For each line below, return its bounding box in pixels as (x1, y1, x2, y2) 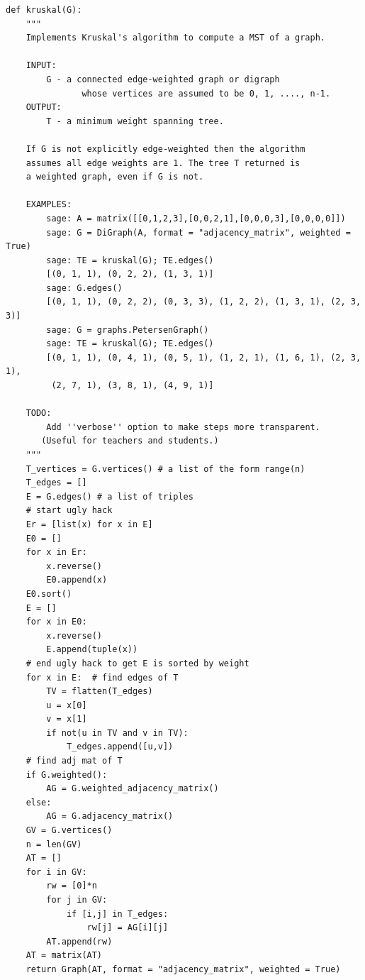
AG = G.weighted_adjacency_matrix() (46, 783, 219, 794)
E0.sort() (26, 588, 72, 599)
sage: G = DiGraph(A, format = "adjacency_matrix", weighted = (46, 227, 351, 238)
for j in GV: (46, 895, 108, 905)
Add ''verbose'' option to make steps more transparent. (46, 422, 320, 432)
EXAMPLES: (26, 199, 72, 210)
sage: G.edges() (46, 282, 123, 293)
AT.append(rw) (46, 936, 113, 947)
